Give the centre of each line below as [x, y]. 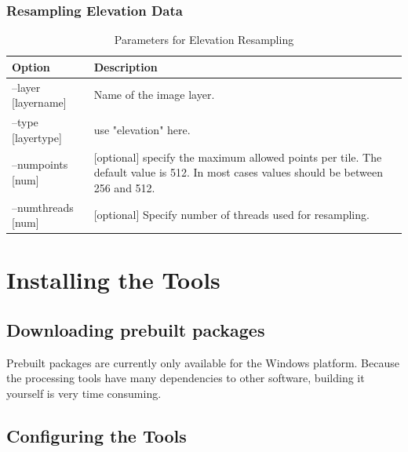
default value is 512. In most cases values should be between [238, 172]
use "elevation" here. [142, 129]
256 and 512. [124, 187]
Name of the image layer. [154, 95]
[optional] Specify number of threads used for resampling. [231, 215]
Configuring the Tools [97, 436]
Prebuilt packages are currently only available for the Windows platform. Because [203, 362]
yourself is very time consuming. [84, 394]
